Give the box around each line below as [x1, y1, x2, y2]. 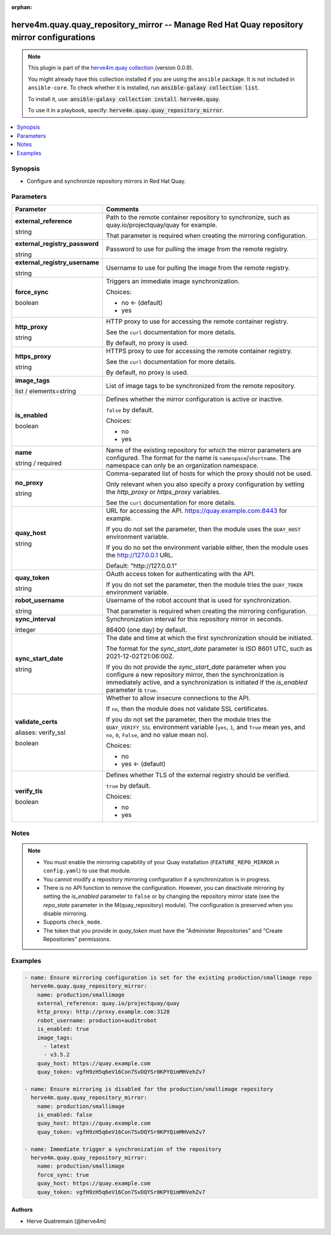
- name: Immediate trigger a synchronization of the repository [24, 1146, 222, 1152]
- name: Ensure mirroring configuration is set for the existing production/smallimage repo [24, 974, 312, 981]
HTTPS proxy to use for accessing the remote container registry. [105, 346, 292, 355]
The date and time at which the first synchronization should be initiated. [105, 633, 313, 642]
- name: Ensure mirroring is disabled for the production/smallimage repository [24, 1085, 273, 1092]
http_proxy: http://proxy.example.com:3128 [37, 1008, 170, 1016]
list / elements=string [15, 387, 77, 395]
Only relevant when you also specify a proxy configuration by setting [105, 480, 305, 488]
